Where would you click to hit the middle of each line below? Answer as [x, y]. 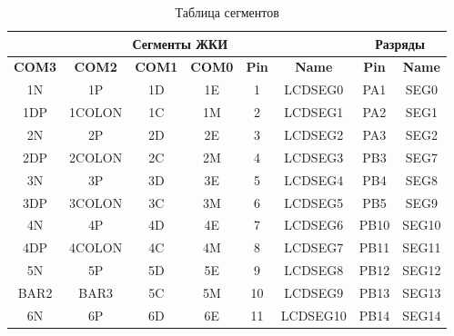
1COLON [96, 112]
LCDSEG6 [314, 225]
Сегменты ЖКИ [180, 43]
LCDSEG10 [313, 315]
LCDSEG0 [314, 89]
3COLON [96, 202]
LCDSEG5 [314, 202]
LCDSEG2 [314, 134]
